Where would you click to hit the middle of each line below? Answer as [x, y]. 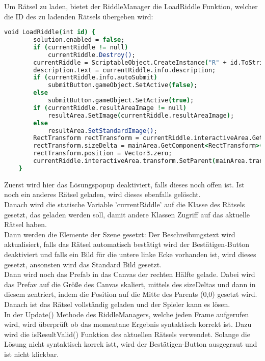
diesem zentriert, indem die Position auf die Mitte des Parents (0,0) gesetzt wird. [131, 294]
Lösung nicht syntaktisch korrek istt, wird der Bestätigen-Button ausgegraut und [131, 344]
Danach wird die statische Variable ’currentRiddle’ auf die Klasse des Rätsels [125, 204]
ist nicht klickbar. [32, 354]
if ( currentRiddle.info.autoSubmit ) [95, 78]
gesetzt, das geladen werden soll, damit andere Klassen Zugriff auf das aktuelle [127, 214]
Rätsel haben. [25, 224]
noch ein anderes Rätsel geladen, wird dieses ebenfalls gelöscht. [102, 194]
